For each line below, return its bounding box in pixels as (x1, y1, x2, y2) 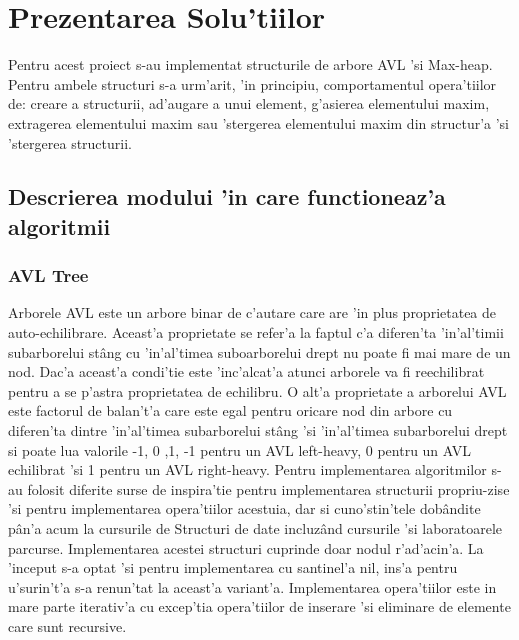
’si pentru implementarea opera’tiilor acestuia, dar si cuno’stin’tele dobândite (8, 498, 481, 519)
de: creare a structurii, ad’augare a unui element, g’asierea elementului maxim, (8, 93, 490, 114)
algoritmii (8, 210, 111, 241)
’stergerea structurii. (8, 132, 132, 153)
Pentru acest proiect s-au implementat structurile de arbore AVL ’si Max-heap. (8, 54, 493, 75)
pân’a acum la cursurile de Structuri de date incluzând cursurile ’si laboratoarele (8, 518, 503, 539)
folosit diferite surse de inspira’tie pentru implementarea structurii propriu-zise (27, 478, 510, 499)
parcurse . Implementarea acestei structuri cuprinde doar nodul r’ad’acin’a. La (8, 537, 484, 558)
